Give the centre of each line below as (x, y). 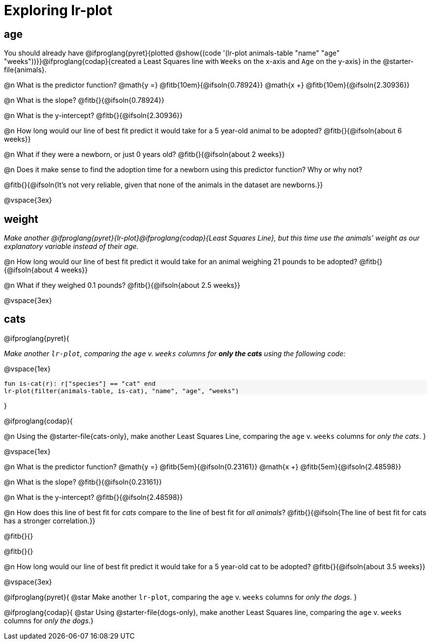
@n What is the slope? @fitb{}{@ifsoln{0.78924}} (84, 100)
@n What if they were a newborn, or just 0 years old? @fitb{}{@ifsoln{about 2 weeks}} (144, 154)
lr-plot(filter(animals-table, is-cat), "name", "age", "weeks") (122, 391)
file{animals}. (25, 70)
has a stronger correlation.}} (50, 521)
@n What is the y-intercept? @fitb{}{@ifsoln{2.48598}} (93, 497)
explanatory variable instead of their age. (71, 246)
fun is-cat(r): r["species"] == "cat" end (80, 383)
